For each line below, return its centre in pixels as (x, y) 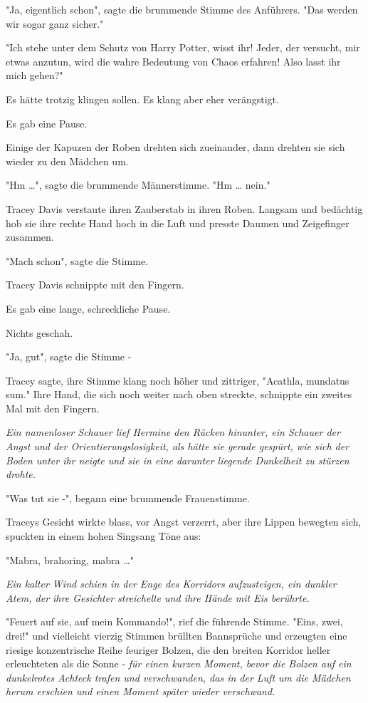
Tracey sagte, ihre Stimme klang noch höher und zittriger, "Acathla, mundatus (178, 380)
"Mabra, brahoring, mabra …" (70, 559)
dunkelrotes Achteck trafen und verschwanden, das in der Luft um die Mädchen (178, 677)
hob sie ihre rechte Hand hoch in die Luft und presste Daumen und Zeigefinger (178, 223)
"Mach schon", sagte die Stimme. (77, 260)
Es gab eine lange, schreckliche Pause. (88, 308)
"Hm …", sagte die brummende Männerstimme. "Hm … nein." (138, 185)
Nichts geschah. (40, 332)
